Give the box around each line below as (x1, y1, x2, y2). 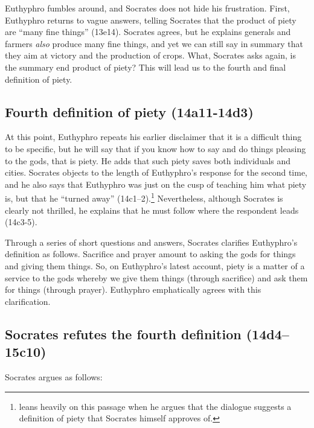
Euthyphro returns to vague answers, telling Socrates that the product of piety (5, 13, 296, 26)
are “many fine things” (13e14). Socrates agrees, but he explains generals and (5, 25, 291, 38)
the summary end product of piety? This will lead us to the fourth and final (5, 60, 286, 73)
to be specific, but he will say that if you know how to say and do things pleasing (5, 142, 306, 155)
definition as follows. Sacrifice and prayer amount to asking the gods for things (5, 248, 296, 260)
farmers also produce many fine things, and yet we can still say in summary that (5, 37, 303, 50)
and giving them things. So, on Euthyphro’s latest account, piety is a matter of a (5, 259, 305, 272)
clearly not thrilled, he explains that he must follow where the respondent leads (5, 203, 299, 216)
